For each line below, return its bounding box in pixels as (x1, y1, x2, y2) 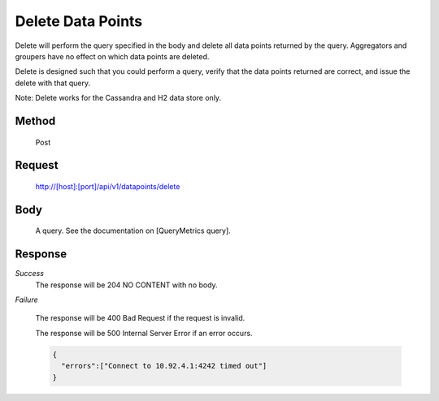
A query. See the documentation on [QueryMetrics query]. (35, 226, 231, 235)
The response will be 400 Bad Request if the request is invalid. (35, 313, 246, 323)
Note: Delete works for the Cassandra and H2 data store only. (15, 93, 222, 103)
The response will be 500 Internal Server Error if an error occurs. (35, 328, 253, 338)
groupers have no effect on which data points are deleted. (15, 51, 210, 61)
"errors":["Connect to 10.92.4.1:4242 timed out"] (61, 361, 267, 371)
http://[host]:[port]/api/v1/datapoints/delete (35, 181, 180, 191)
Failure (15, 295, 38, 304)
